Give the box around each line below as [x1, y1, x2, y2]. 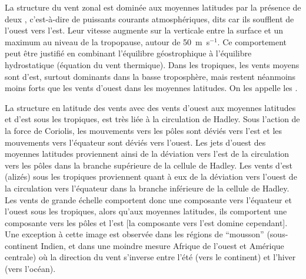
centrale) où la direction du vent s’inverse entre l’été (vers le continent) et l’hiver [5, 251, 296, 263]
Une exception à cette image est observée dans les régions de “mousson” [5, 228, 264, 240]
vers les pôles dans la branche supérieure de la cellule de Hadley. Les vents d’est [5, 159, 292, 171]
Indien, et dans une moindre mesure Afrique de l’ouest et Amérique [41, 239, 284, 251]
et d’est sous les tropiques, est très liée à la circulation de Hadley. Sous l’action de [5, 113, 300, 125]
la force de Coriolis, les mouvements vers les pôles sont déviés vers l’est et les [5, 124, 282, 136]
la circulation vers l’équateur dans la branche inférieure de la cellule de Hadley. [5, 181, 290, 194]
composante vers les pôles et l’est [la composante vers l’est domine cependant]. [5, 216, 288, 228]
